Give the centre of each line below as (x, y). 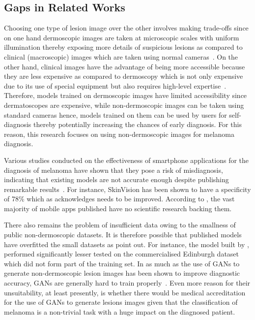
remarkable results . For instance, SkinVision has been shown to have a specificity (127, 189)
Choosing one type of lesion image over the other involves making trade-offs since (126, 28)
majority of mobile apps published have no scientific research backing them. (118, 208)
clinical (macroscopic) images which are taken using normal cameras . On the (121, 56)
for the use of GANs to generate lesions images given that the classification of (121, 302)
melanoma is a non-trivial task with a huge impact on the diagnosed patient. (120, 311)
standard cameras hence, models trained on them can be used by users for (115, 114)
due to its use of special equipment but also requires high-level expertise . (115, 85)
